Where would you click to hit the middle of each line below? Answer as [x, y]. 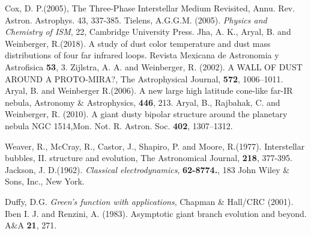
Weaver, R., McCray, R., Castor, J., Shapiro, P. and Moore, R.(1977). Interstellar [155, 146]
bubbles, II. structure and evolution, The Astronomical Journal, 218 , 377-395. [149, 158]
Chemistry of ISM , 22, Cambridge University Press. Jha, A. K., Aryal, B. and [148, 32]
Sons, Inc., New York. [45, 181]
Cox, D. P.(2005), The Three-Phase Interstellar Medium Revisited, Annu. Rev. [150, 8]
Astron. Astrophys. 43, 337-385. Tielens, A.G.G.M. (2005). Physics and [136, 20]
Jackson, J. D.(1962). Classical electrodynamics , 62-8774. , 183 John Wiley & [147, 169]
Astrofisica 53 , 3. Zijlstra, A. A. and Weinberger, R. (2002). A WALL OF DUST [154, 66]
